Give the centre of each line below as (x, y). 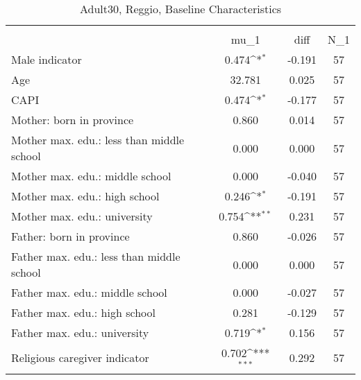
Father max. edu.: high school (83, 312)
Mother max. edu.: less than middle (98, 140)
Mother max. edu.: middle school (91, 176)
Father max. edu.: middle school (89, 292)
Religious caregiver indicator (80, 358)
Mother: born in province (73, 120)
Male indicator (47, 59)
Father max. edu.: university (80, 332)
